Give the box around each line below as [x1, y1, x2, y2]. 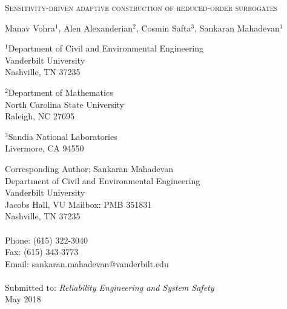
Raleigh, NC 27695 [5, 110, 74, 122]
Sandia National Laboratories [8, 130, 117, 142]
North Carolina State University [5, 98, 124, 110]
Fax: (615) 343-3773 [5, 245, 79, 258]
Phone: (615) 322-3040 [5, 233, 88, 246]
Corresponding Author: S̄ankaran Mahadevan [5, 162, 173, 174]
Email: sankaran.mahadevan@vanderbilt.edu [5, 257, 169, 270]
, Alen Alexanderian [58, 21, 133, 34]
